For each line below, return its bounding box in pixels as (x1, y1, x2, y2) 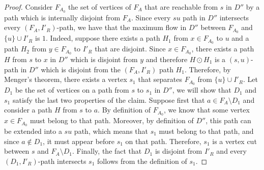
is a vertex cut (212, 135, 257, 146)
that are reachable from (144, 2, 218, 12)
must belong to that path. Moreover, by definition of (30, 115, 194, 126)
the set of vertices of (68, 2, 131, 12)
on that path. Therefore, (125, 135, 201, 146)
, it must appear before (43, 135, 115, 146)
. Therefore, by (184, 64, 231, 74)
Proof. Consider (4, 2, 53, 12)
